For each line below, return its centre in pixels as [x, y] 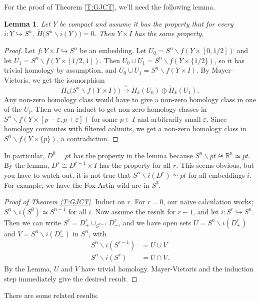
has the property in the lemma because [133, 155]
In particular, [24, 155]
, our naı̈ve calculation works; [208, 202]
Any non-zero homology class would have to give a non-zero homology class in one [130, 99]
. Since [216, 118]
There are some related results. [51, 295]
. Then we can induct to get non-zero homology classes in [119, 109]
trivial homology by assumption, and [60, 70]
